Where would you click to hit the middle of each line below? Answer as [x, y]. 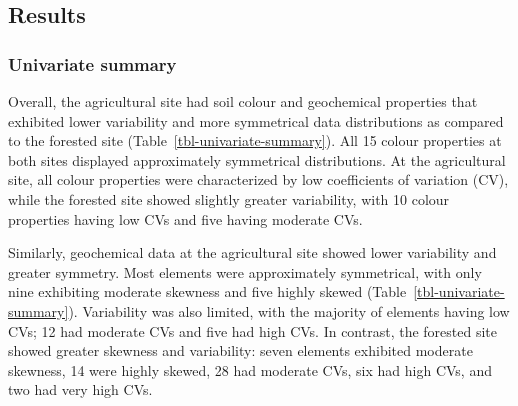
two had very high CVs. [80, 389]
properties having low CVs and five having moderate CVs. [185, 218]
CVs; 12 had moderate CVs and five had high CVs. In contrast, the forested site [253, 330]
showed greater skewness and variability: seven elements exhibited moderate [240, 350]
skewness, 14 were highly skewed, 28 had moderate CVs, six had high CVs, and [250, 369]
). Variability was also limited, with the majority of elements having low [289, 310]
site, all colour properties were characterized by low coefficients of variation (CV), [258, 179]
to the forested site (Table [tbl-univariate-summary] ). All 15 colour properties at [255, 140]
